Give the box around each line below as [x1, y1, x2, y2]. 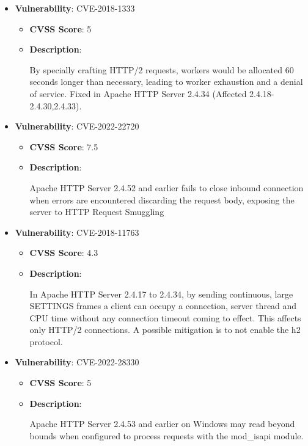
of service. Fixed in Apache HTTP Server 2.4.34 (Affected [29, 87, 247, 100]
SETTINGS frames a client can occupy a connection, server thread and [29, 299, 297, 312]
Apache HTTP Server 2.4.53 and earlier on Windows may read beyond [29, 417, 295, 430]
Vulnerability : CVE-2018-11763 [15, 225, 139, 238]
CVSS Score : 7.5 [29, 140, 98, 153]
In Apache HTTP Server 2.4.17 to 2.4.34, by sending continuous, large [29, 287, 293, 300]
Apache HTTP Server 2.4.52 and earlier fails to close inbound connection [29, 181, 304, 194]
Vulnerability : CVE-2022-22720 [15, 120, 139, 133]
